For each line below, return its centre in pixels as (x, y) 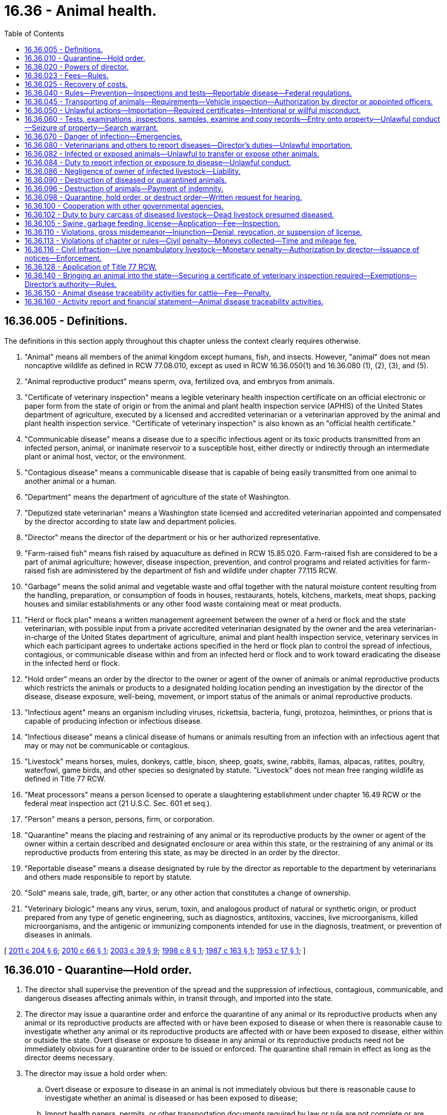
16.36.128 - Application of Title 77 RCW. (91, 266)
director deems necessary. (70, 1058)
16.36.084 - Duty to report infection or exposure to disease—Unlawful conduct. (158, 162)
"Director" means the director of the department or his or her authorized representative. (173, 537)
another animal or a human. (71, 481)
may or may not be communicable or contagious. (107, 745)
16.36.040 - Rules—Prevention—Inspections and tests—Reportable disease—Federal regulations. (188, 93)
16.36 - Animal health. (81, 11)
